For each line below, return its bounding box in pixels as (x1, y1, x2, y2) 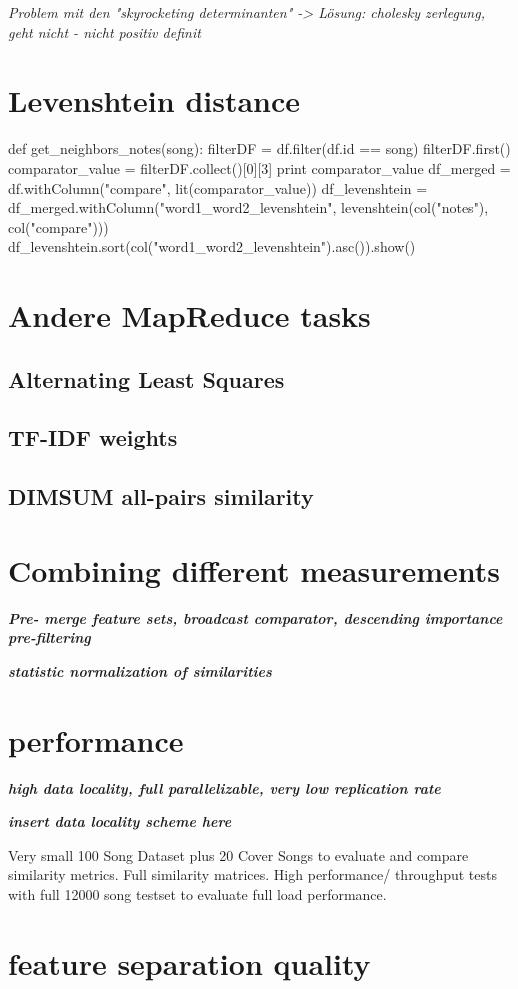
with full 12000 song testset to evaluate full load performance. (8, 884, 387, 904)
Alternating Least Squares (8, 363, 285, 394)
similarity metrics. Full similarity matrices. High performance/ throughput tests (8, 864, 498, 885)
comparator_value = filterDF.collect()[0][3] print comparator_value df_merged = (8, 157, 511, 178)
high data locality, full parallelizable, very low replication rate (8, 777, 441, 798)
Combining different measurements (8, 549, 500, 590)
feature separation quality (8, 942, 371, 983)
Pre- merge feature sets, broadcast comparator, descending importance (8, 607, 503, 628)
